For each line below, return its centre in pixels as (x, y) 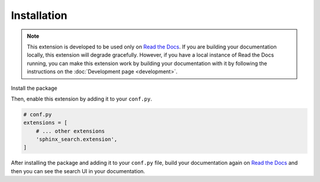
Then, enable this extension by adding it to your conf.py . (81, 99)
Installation (39, 15)
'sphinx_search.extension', (77, 139)
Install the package (34, 88)
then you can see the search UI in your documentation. (78, 171)
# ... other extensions (70, 131)
